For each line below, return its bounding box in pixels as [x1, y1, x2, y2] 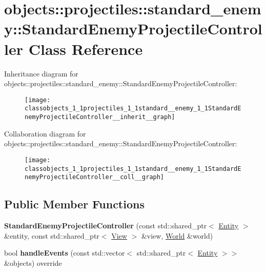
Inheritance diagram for [4, 68, 78, 79]
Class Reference [28, 38, 143, 59]
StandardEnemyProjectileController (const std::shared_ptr [4, 220, 207, 231]
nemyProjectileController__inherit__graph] [25, 113, 175, 121]
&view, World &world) [141, 230, 213, 241]
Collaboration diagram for [4, 128, 86, 139]
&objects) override [4, 257, 62, 268]
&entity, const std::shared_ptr [4, 230, 99, 241]
